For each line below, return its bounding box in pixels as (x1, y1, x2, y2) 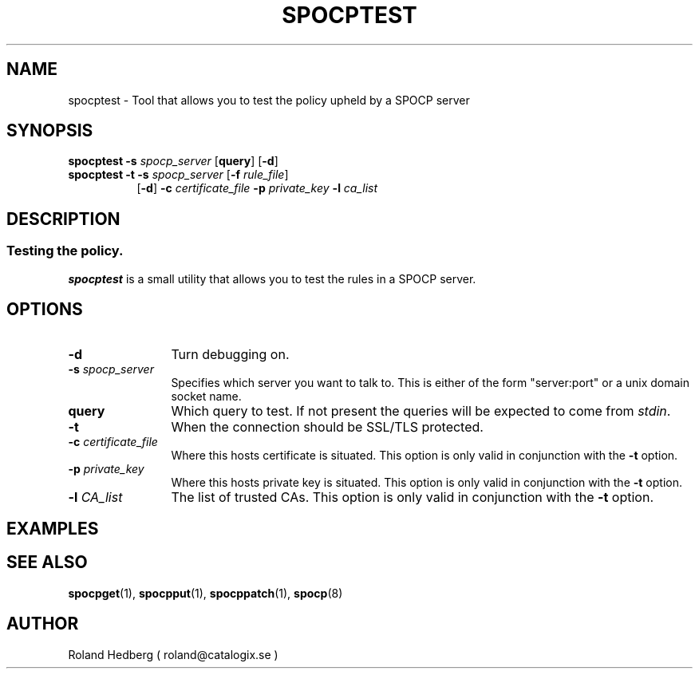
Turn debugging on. (171, 345, 290, 362)
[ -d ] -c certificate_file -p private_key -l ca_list (136, 181, 378, 195)
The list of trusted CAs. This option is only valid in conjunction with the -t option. (171, 488, 654, 505)
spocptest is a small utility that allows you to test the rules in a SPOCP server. (68, 271, 476, 286)
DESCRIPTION (6, 208, 120, 229)
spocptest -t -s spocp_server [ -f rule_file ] (68, 168, 289, 182)
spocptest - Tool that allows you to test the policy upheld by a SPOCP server (68, 93, 470, 107)
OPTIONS (6, 299, 83, 320)
